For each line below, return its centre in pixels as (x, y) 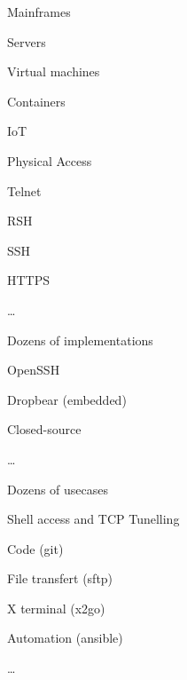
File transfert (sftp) (60, 578)
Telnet (24, 190)
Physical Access (50, 160)
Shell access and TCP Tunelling (93, 519)
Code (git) (35, 548)
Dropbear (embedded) (67, 399)
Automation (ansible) (65, 638)
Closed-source (44, 429)
